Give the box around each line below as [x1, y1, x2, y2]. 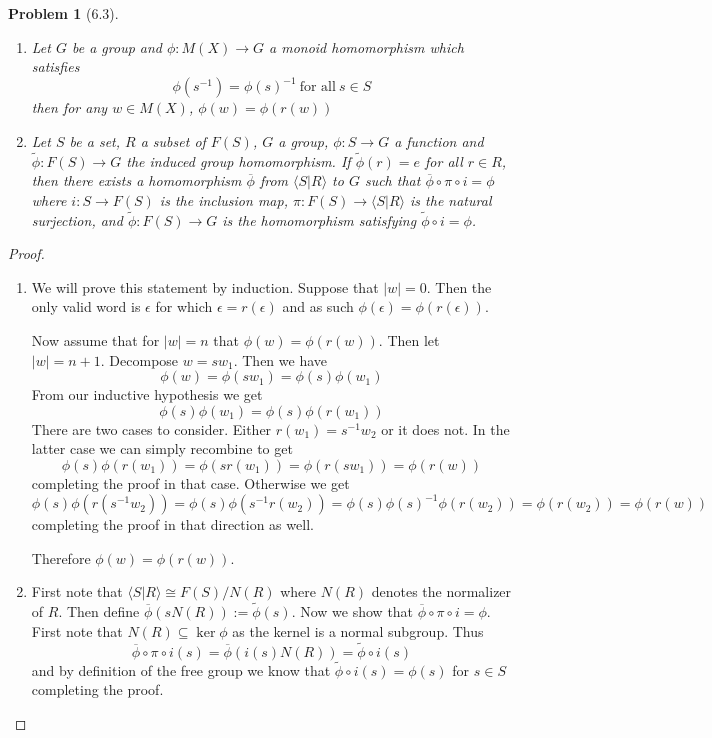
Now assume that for [31, 330, 160, 351]
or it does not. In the [381, 418, 510, 439]
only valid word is [31, 296, 141, 317]
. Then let [378, 330, 440, 351]
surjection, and [31, 209, 123, 230]
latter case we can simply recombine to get [31, 438, 293, 459]
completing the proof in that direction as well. [31, 514, 314, 535]
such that [364, 170, 421, 191]
